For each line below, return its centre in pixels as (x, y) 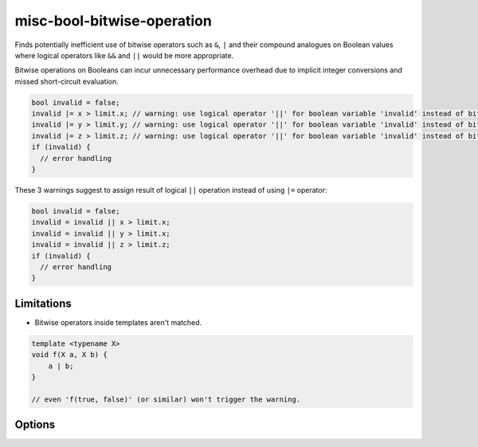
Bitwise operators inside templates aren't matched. (118, 322)
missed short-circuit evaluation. (67, 81)
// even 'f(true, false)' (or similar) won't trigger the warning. (166, 399)
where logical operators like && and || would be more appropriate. (124, 55)
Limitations (43, 303)
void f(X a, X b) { (69, 355)
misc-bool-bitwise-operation (114, 21)
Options (35, 425)
